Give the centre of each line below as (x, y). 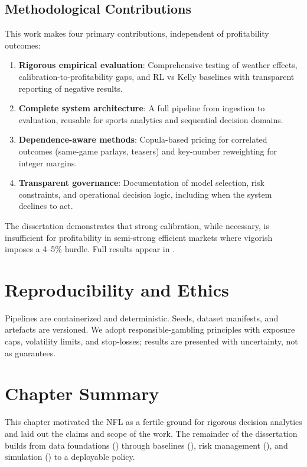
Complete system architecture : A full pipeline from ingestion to (142, 108)
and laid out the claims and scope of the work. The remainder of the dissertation (151, 433)
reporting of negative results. (71, 88)
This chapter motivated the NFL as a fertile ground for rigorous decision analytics (153, 422)
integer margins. (48, 162)
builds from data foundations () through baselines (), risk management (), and (146, 445)
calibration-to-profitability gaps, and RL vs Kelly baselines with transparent (156, 76)
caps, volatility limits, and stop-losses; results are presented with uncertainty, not (151, 341)
